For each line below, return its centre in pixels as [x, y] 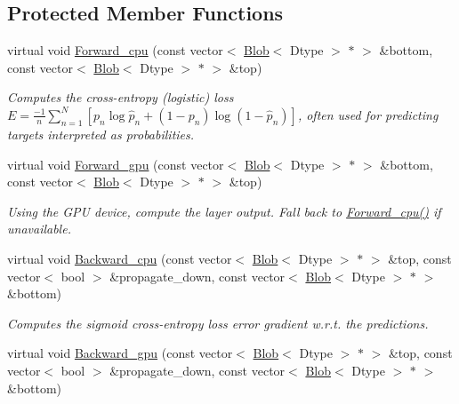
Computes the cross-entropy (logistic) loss [121, 97]
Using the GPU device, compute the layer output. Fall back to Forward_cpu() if [224, 211]
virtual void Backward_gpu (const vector [120, 353]
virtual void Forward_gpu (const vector [116, 164]
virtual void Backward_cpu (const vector [120, 258]
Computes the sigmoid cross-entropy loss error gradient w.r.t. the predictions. [218, 323]
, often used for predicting [368, 114]
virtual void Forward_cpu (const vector [115, 50]
